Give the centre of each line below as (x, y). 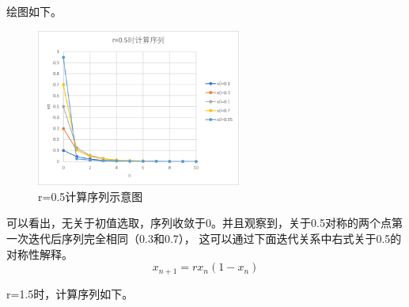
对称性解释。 (40, 254)
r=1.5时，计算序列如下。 (70, 293)
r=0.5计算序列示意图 (91, 196)
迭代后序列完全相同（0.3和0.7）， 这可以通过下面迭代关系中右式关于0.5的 (215, 238)
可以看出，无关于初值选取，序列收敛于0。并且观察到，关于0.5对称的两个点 (199, 223)
